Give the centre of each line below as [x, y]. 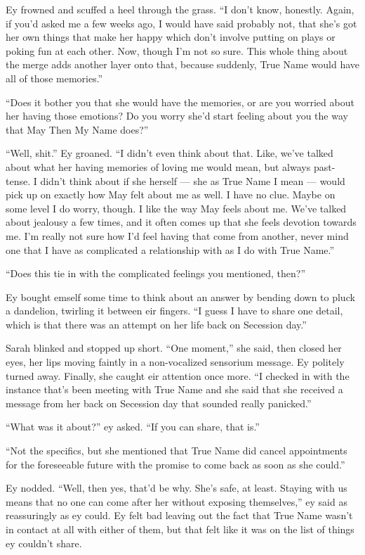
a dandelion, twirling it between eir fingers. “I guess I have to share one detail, [174, 311]
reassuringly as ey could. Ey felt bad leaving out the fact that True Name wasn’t [179, 515]
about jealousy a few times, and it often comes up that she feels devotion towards [181, 222]
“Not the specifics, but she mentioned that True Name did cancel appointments [177, 451]
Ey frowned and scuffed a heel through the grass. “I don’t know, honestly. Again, [180, 9]
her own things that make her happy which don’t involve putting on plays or [171, 37]
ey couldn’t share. [44, 543]
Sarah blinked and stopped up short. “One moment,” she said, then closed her [174, 348]
